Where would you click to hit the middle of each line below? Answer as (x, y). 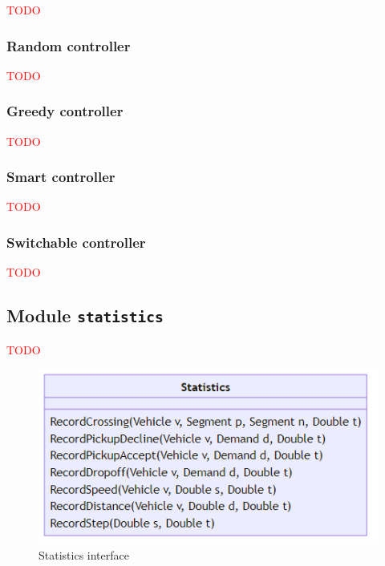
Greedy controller (65, 111)
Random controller (69, 45)
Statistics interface (84, 555)
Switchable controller (76, 242)
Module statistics (85, 315)
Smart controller (61, 177)
